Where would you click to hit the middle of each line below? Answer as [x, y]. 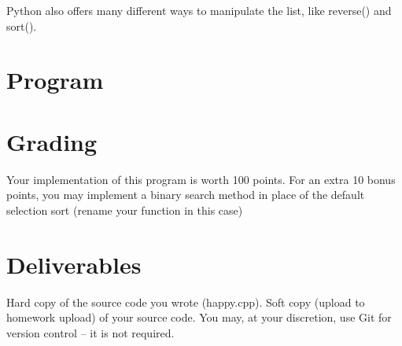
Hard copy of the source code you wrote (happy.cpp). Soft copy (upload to [186, 302]
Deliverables [74, 264]
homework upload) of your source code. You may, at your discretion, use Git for [199, 317]
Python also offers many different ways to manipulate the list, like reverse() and [199, 10]
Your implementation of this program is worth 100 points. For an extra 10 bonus [201, 179]
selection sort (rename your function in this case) [125, 210]
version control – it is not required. [90, 332]
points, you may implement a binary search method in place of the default [186, 195]
